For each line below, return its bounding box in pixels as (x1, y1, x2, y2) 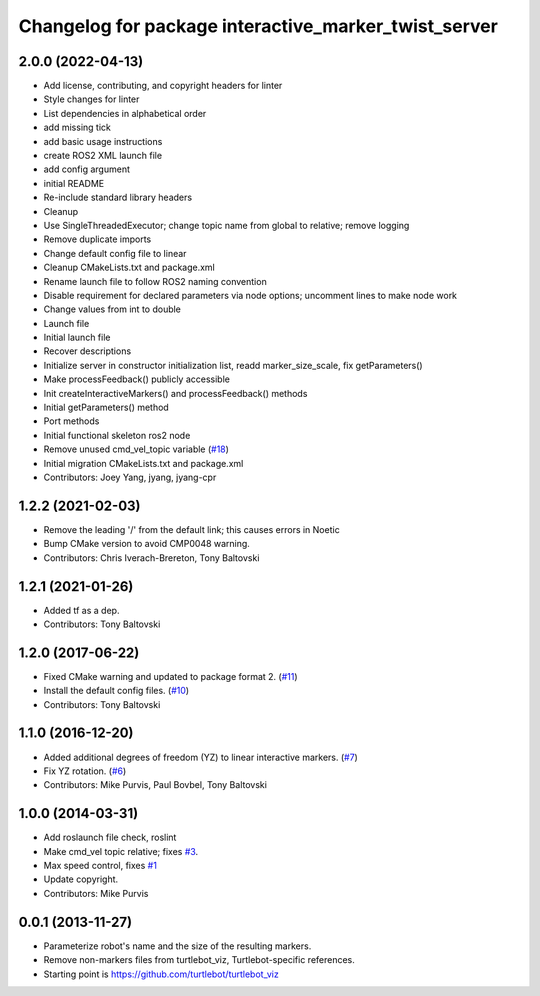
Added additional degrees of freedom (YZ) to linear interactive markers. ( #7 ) (43, 751, 359, 763)
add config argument (43, 163, 130, 175)
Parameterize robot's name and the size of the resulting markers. (43, 940, 312, 952)
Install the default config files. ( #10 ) (43, 685, 190, 697)
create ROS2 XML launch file (43, 150, 163, 162)
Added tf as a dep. (43, 604, 120, 616)
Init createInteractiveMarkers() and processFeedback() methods (43, 387, 308, 399)
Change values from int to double (43, 303, 182, 315)
